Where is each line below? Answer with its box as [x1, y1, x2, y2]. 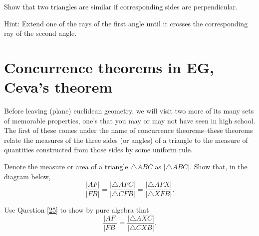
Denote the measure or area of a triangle [4, 161, 128, 172]
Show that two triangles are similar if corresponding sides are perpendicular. [4, 1, 238, 11]
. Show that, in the [190, 161, 248, 172]
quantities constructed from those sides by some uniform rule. [4, 144, 193, 155]
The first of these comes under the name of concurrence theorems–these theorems [4, 125, 253, 135]
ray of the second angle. [4, 28, 77, 38]
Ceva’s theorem [4, 77, 113, 97]
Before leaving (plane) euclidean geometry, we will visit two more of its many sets [4, 106, 254, 116]
